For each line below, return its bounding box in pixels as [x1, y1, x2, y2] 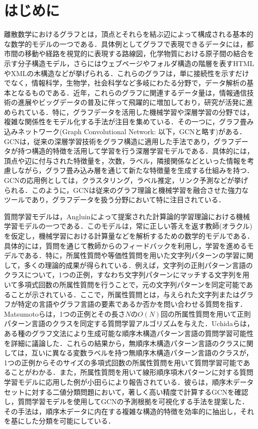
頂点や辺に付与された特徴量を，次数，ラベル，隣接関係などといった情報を [4, 155, 247, 166]
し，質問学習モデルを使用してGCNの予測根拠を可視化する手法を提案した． [4, 396, 249, 407]
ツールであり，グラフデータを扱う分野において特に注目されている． [4, 194, 226, 205]
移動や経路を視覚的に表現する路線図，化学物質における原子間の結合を [24, 48, 254, 59]
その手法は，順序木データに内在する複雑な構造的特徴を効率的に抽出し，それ [4, 406, 254, 416]
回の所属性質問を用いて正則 [160, 308, 251, 319]
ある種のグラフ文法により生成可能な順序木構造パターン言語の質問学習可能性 [4, 328, 254, 338]
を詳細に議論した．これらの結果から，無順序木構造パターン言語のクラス [4, 338, 240, 348]
